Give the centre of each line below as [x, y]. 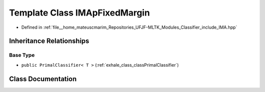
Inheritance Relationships [49, 41]
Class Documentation [43, 79]
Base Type [22, 55]
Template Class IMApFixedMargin [79, 13]
